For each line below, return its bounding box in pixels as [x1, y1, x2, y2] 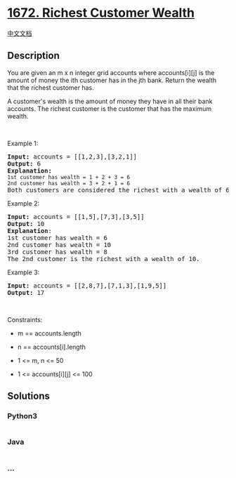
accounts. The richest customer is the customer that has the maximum [7, 104, 212, 113]
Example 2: [7, 199, 40, 208]
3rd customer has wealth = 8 [7, 248, 107, 255]
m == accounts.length [17, 328, 82, 338]
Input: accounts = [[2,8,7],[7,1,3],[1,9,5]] [7, 281, 167, 289]
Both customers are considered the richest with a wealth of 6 [7, 186, 230, 194]
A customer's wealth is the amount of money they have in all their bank [7, 97, 213, 105]
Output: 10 [7, 220, 45, 227]
